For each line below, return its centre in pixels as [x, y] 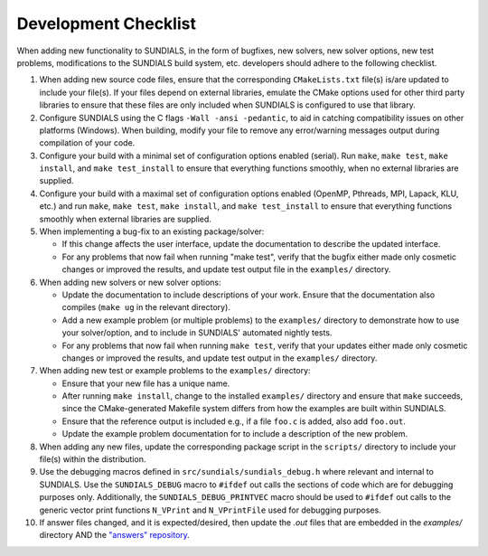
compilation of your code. [87, 143]
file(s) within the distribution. [93, 459]
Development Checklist [106, 24]
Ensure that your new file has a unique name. [146, 383]
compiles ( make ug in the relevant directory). [146, 307]
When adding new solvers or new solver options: [130, 282]
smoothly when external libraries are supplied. [126, 219]
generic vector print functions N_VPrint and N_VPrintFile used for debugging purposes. [210, 510]
